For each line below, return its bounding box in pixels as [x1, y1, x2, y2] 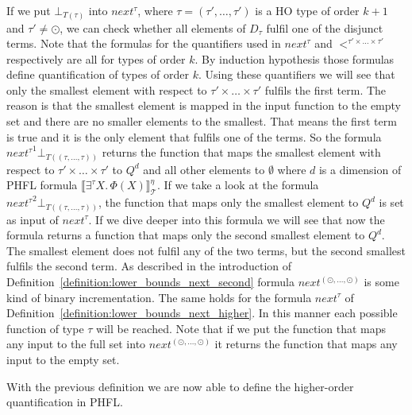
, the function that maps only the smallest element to [98, 194, 359, 211]
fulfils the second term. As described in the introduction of [6, 258, 292, 274]
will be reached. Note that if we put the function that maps [96, 320, 386, 336]
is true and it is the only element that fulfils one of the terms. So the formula [6, 128, 382, 145]
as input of [6, 211, 59, 227]
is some [364, 273, 399, 290]
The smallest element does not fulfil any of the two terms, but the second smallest [6, 242, 406, 258]
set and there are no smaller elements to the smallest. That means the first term [6, 113, 397, 130]
